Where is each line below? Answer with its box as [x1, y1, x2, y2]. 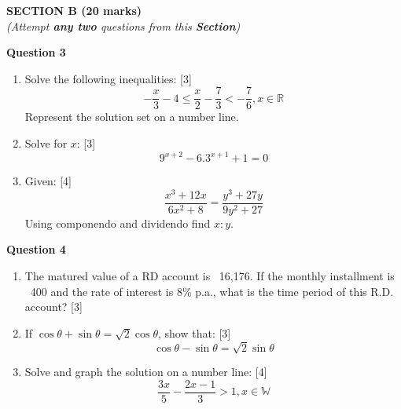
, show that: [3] [158, 324, 231, 341]
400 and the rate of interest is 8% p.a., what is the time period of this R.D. [30, 283, 394, 299]
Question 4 [6, 241, 66, 257]
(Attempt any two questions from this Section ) [6, 17, 241, 34]
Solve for [24, 135, 68, 152]
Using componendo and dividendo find [24, 214, 211, 231]
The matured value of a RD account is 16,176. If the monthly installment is [24, 268, 395, 284]
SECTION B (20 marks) [6, 2, 142, 18]
